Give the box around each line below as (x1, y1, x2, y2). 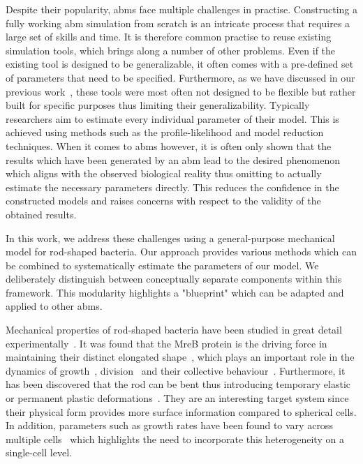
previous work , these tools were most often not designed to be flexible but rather (6, 84, 356, 98)
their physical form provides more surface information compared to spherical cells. (6, 404, 357, 419)
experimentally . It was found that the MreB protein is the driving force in (6, 336, 327, 350)
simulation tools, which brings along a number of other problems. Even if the (6, 43, 336, 57)
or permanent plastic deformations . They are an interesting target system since (6, 391, 349, 405)
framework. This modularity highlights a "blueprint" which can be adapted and (6, 285, 344, 299)
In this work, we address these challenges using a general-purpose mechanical (6, 230, 335, 245)
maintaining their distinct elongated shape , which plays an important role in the (6, 350, 355, 364)
